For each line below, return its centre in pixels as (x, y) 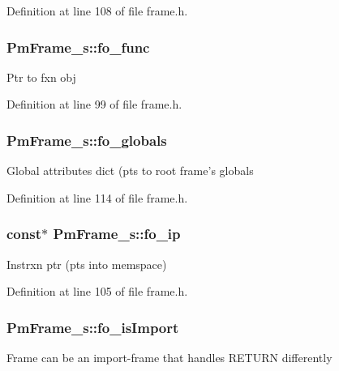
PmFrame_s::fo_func (78, 47)
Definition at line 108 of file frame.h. (97, 11)
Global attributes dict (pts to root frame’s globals (130, 171)
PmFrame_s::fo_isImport (93, 327)
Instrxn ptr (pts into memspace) (87, 264)
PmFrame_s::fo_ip (117, 234)
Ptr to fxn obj (41, 77)
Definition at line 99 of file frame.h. (94, 104)
